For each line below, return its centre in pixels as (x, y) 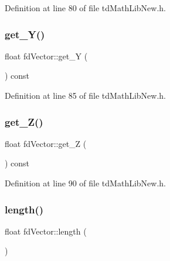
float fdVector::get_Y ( (46, 56)
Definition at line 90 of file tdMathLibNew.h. (85, 183)
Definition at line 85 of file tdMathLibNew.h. (85, 95)
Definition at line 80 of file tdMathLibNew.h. (85, 8)
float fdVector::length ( (46, 231)
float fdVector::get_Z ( (46, 143)
